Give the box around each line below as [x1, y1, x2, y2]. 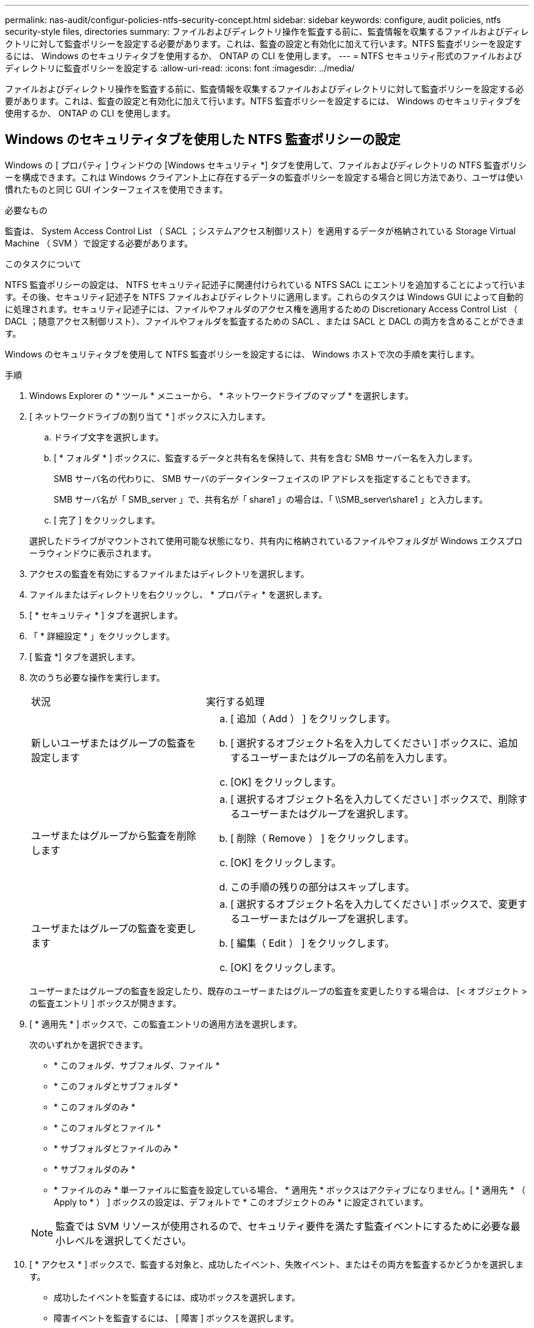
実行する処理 [205, 695, 265, 708]
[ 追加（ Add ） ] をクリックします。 [230, 712, 396, 725]
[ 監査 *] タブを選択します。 [29, 651, 140, 662]
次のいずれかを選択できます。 [29, 1039, 148, 1050]
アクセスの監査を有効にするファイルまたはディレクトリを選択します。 [29, 568, 310, 579]
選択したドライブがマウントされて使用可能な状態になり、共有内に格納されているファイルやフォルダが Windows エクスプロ [29, 535, 523, 546]
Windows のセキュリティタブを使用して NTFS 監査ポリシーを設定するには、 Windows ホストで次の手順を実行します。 [5, 348, 479, 359]
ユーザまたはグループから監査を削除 [31, 829, 196, 842]
